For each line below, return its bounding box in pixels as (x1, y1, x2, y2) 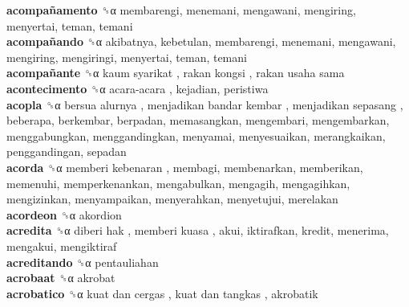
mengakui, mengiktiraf (6, 237, 117, 254)
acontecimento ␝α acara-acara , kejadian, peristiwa (6, 80, 269, 96)
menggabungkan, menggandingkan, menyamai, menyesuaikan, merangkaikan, (6, 127, 386, 144)
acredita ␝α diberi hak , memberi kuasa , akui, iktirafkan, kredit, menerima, (6, 222, 389, 239)
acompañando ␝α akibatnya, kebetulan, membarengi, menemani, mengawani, (6, 33, 396, 50)
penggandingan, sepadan (6, 143, 127, 160)
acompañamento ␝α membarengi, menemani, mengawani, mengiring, (6, 2, 356, 18)
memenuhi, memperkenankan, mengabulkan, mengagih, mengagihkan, (6, 174, 350, 191)
